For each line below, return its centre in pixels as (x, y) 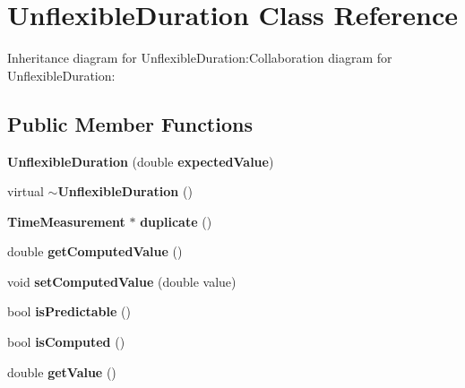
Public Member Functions (130, 123)
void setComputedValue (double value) (122, 281)
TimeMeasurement (66, 221)
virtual (26, 191)
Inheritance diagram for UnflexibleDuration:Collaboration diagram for (200, 58)
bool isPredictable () (69, 311)
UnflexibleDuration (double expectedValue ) (141, 161)
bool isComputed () (66, 342)
